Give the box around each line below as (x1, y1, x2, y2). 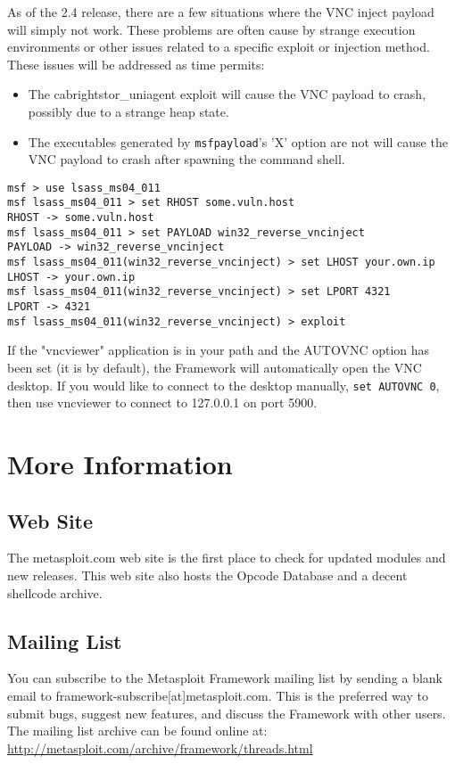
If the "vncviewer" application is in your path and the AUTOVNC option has (7, 341, 430, 359)
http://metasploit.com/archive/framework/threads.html (7, 738, 313, 757)
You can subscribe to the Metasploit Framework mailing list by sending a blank (7, 669, 443, 687)
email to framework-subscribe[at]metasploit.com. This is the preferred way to (7, 686, 428, 704)
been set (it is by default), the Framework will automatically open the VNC (7, 357, 422, 376)
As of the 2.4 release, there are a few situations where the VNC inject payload (7, 3, 434, 21)
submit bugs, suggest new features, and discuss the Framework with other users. (7, 703, 446, 722)
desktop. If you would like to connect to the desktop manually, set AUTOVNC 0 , (7, 375, 440, 394)
